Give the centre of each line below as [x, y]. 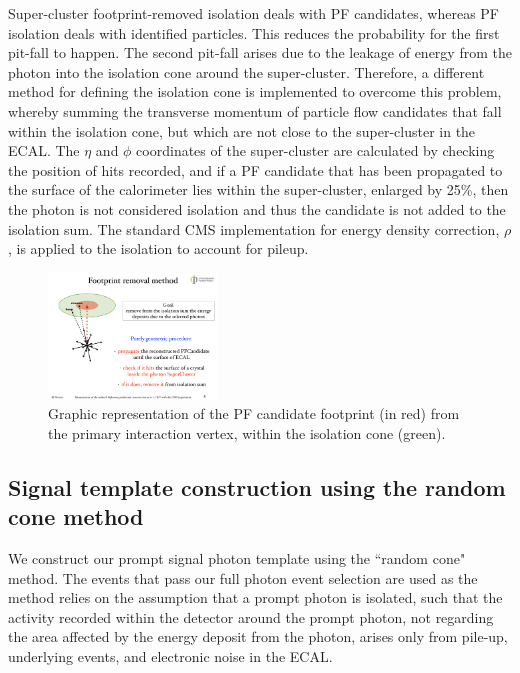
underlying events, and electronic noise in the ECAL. [170, 656]
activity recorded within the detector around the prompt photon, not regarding [251, 616]
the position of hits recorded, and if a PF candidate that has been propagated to [255, 169]
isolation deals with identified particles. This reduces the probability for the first [254, 32]
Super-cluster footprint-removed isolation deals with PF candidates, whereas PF [253, 13]
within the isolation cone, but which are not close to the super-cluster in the [242, 130]
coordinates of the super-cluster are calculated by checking [315, 150]
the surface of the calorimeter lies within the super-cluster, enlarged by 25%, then [258, 189]
